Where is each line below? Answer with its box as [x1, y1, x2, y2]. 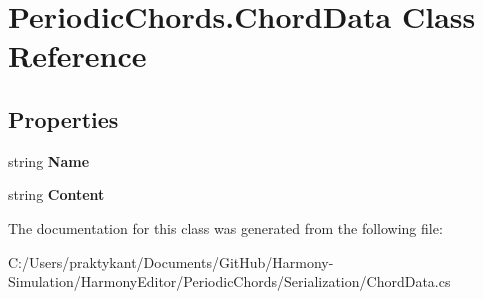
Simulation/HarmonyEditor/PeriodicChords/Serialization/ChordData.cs [8, 271, 451, 292]
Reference [8, 35, 147, 76]
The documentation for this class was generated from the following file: [8, 217, 443, 238]
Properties [8, 103, 119, 134]
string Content [8, 184, 105, 205]
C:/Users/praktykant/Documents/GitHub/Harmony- [8, 251, 334, 272]
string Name [8, 150, 90, 171]
